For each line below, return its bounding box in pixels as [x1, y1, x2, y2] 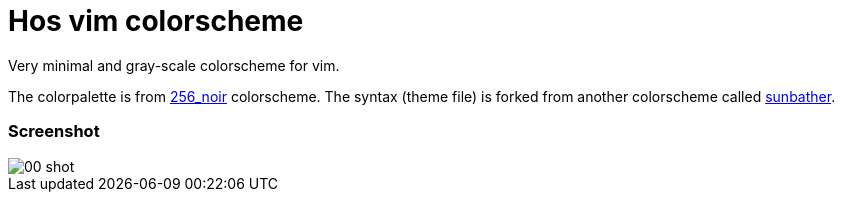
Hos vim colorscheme [8, 4, 304, 38]
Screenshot [8, 121, 100, 142]
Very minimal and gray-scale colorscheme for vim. [8, 56, 340, 74]
